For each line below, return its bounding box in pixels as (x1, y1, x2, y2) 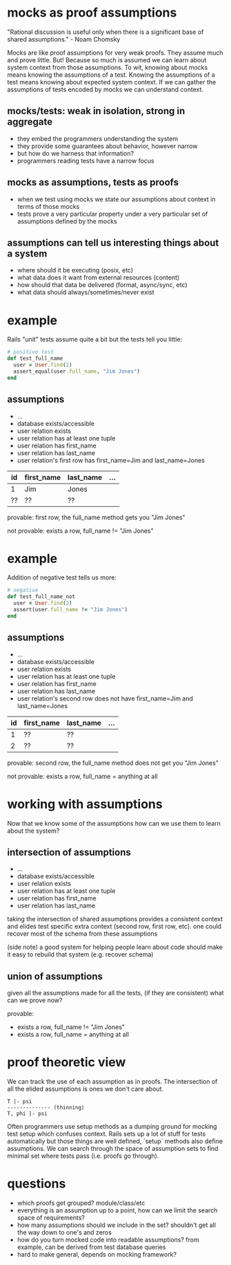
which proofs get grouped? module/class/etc (17, 1199, 145, 1208)
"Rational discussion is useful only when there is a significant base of (7, 28, 204, 36)
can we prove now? (7, 996, 63, 1004)
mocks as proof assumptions (7, 5, 177, 21)
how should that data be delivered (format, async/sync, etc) (17, 281, 188, 289)
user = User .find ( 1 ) (13, 362, 72, 369)
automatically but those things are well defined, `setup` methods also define (7, 1137, 223, 1145)
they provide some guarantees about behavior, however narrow (17, 142, 198, 150)
